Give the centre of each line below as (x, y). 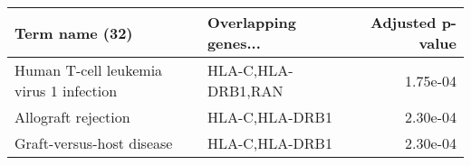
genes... (234, 43)
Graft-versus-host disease (94, 143)
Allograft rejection (72, 117)
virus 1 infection (66, 91)
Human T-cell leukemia (89, 70)
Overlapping (251, 22)
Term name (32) (74, 32)
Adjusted (403, 22)
